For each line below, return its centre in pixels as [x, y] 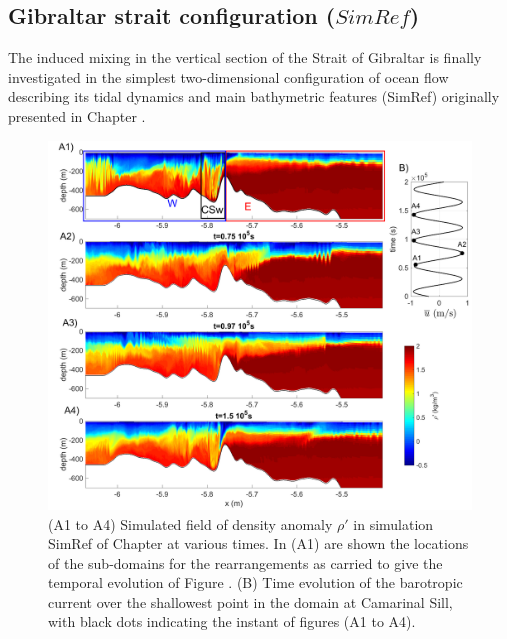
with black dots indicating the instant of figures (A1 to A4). [232, 621]
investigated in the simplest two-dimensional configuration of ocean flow [228, 76]
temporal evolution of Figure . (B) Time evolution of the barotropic [255, 582]
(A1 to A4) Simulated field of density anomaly [190, 523]
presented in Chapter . [77, 115]
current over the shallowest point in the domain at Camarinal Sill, [250, 601]
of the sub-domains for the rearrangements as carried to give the [245, 562]
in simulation [393, 523]
